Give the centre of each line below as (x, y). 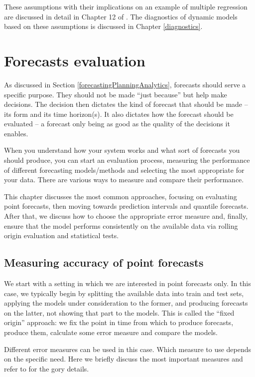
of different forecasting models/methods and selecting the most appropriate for (124, 170)
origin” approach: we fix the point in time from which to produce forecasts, (119, 322)
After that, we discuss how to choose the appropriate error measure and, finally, (126, 216)
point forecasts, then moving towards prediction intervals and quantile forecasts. (126, 206)
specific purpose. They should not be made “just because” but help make (116, 94)
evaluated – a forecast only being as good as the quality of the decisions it (117, 124)
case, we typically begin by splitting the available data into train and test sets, (124, 293)
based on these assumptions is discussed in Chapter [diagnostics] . (103, 26)
